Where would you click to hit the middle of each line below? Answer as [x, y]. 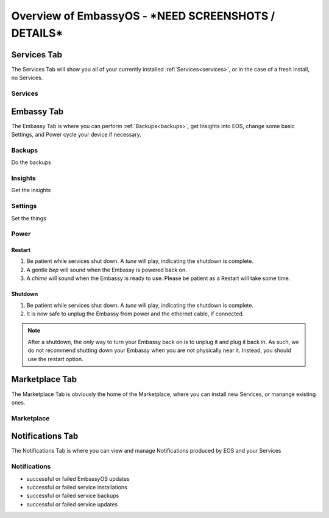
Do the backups [31, 162]
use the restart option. [55, 359]
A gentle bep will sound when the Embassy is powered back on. [107, 270]
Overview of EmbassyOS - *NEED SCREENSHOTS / [143, 16]
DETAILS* [37, 33]
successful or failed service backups [73, 496]
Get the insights [31, 190]
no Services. [27, 78]
